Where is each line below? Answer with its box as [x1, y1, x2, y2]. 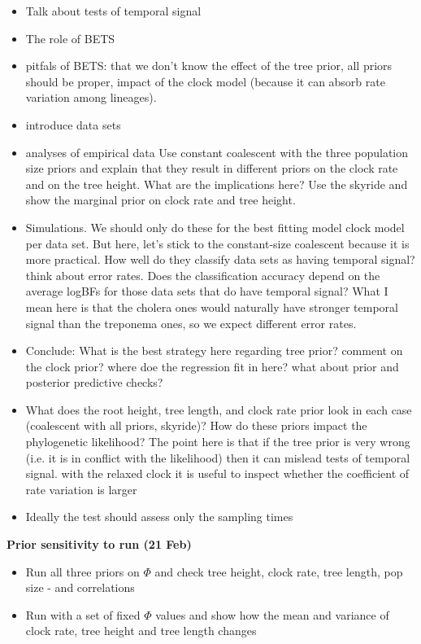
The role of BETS [25, 29, 115, 46]
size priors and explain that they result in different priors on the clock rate [25, 160, 398, 177]
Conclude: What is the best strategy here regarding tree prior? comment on [25, 342, 403, 359]
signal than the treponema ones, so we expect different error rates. [25, 314, 357, 331]
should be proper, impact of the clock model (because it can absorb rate [25, 72, 385, 90]
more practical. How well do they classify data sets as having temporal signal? [25, 251, 415, 268]
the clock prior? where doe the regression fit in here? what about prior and [25, 357, 399, 375]
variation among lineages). [25, 89, 157, 106]
